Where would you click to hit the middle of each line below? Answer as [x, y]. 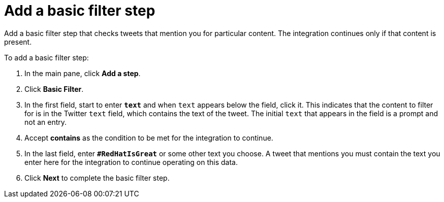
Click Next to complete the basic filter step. [97, 178]
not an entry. [46, 122]
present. [18, 42]
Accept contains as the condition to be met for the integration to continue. [149, 138]
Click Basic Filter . [54, 89]
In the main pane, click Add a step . [83, 73]
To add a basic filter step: [46, 57]
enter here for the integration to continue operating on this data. [131, 162]
